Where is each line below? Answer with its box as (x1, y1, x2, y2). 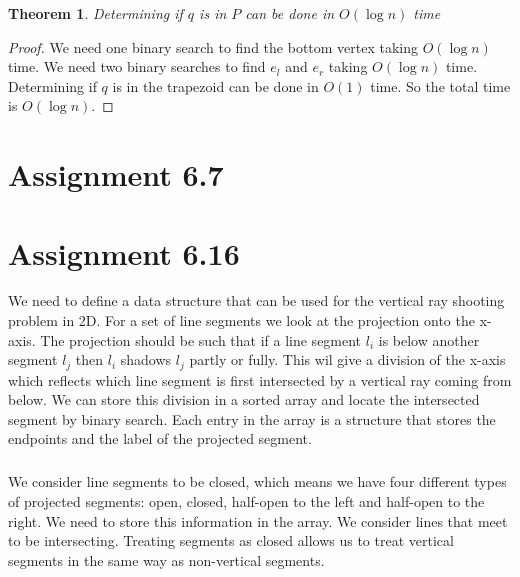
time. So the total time (370, 75, 511, 96)
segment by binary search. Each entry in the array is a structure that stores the (8, 408, 496, 429)
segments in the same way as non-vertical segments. (8, 549, 325, 570)
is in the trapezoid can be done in (112, 75, 319, 96)
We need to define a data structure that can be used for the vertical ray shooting (8, 290, 505, 311)
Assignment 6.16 (8, 232, 240, 273)
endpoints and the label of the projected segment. (8, 428, 312, 449)
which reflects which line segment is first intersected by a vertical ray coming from (8, 369, 512, 390)
